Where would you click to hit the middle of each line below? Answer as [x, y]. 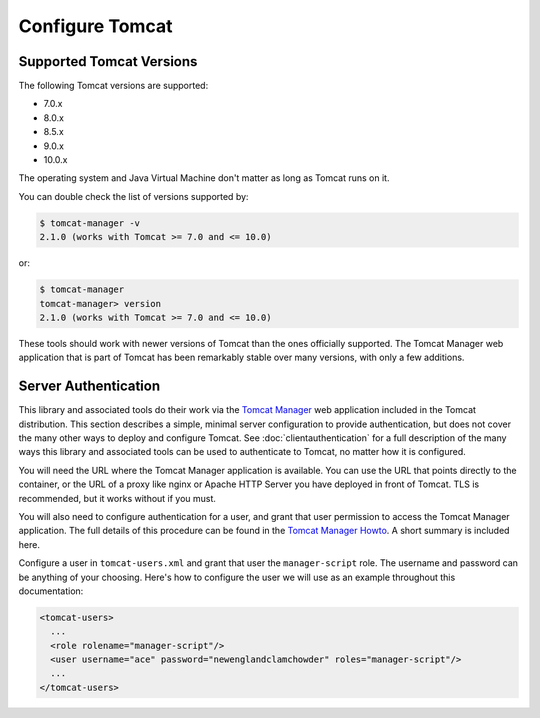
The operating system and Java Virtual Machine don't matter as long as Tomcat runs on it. [204, 178]
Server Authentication [89, 386]
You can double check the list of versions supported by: [133, 196]
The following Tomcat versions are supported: [113, 86]
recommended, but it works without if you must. [117, 498]
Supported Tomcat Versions [108, 61]
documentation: [51, 591]
